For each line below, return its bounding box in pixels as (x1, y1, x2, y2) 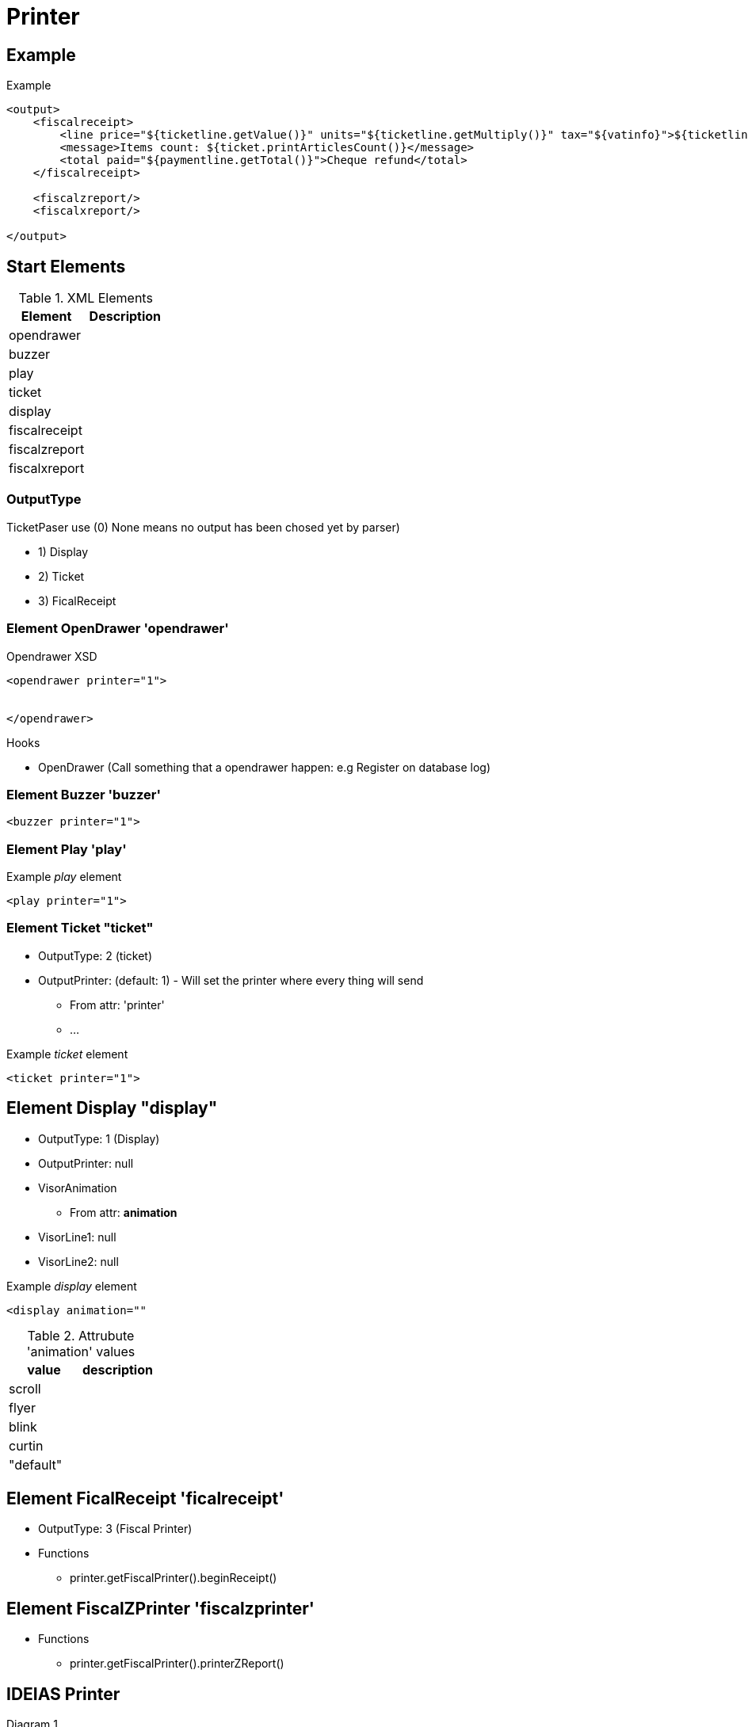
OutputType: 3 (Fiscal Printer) (38, 1522, 193, 1536)
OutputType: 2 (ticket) (38, 948, 153, 963)
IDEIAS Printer (6, 1683, 120, 1704)
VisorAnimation (38, 1180, 117, 1195)
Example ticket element (6, 1046, 128, 1061)
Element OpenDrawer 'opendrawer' (6, 620, 229, 637)
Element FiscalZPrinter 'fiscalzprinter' (6, 1598, 315, 1618)
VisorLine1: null (38, 1229, 116, 1244)
